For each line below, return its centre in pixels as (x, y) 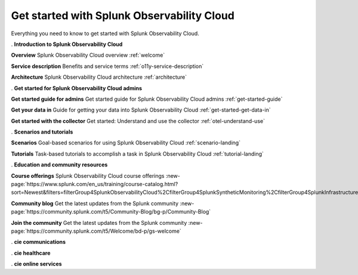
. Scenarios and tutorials (42, 132)
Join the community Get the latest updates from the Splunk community (99, 223)
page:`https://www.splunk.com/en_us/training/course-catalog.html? (95, 184)
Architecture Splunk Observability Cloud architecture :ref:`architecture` (99, 77)
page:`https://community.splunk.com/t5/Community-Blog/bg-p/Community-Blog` (111, 212)
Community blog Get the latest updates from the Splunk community (95, 203)
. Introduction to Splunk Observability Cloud (67, 44)
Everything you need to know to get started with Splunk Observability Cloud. (105, 33)
